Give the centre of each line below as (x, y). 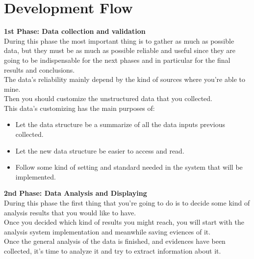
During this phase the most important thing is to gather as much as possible (119, 40)
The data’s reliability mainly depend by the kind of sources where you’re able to (125, 79)
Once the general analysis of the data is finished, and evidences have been (115, 241)
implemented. (36, 176)
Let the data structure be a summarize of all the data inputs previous (120, 124)
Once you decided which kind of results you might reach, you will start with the (124, 222)
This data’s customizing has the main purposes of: (79, 108)
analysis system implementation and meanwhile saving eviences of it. (107, 231)
